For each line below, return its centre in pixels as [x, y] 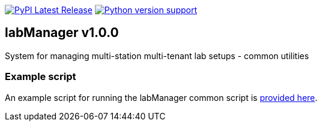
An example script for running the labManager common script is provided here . [161, 97]
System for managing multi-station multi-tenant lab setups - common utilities [157, 56]
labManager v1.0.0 [62, 33]
